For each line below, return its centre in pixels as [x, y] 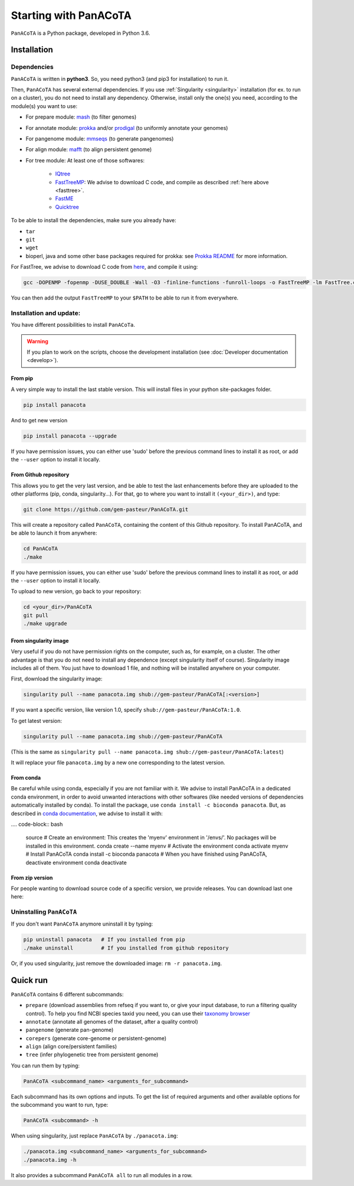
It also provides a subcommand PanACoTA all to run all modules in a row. [102, 1175]
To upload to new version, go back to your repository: [76, 591]
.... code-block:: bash [37, 824]
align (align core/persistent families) [71, 1047]
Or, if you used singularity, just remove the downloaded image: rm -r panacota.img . [117, 963]
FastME [64, 198]
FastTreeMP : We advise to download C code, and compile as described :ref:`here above [162, 182]
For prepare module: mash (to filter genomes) [81, 117]
